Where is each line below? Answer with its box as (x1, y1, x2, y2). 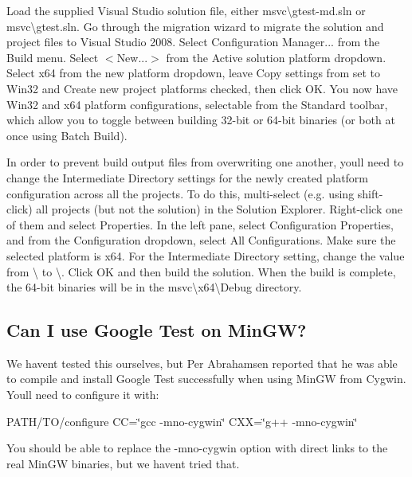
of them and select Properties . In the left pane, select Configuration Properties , (6, 216, 394, 233)
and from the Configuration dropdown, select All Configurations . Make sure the (6, 232, 396, 248)
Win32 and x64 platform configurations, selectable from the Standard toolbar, (6, 96, 388, 112)
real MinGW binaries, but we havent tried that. (6, 455, 240, 471)
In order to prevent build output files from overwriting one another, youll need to (6, 154, 404, 170)
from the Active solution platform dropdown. (166, 49, 386, 65)
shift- (357, 185, 383, 201)
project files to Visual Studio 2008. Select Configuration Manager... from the (6, 33, 380, 50)
